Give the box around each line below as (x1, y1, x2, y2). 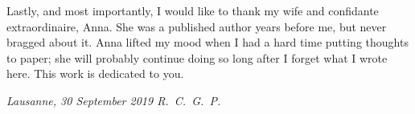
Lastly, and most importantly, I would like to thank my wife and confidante (6, 2, 379, 18)
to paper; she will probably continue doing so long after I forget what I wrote (6, 49, 388, 66)
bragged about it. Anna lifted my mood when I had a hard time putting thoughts (6, 34, 409, 51)
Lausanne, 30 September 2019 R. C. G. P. (6, 92, 221, 108)
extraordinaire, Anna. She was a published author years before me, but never (6, 18, 387, 35)
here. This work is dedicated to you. (6, 65, 184, 82)
